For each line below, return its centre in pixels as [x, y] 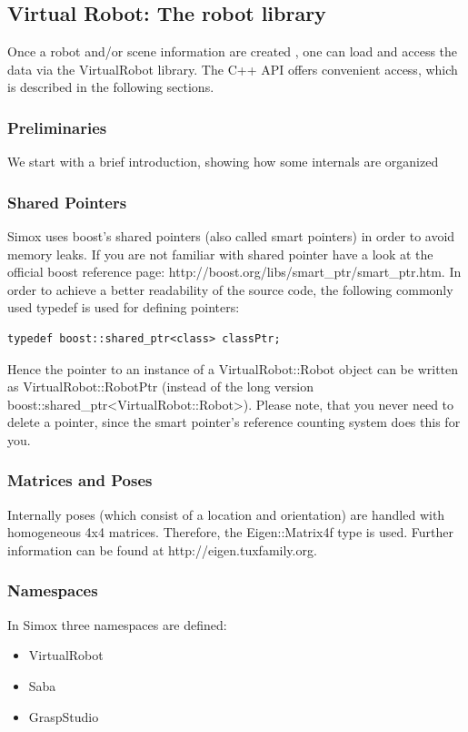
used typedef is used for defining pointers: [124, 307]
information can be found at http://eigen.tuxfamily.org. [162, 549]
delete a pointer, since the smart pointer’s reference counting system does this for [234, 422]
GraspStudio [64, 716]
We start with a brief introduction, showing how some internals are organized [223, 162]
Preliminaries [57, 127]
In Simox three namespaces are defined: [117, 624]
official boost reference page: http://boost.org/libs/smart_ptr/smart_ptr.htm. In [234, 272]
